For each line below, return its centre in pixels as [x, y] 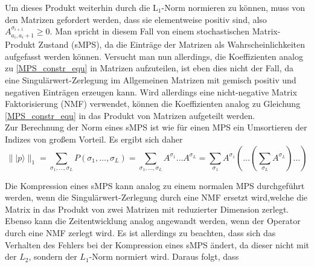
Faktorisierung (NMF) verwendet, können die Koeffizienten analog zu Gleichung [153, 104]
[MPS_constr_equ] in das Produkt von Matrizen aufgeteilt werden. [130, 115]
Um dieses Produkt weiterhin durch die [78, 7]
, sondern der [53, 256]
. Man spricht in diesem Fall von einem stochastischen [149, 31]
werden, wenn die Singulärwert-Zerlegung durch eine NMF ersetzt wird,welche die [156, 197]
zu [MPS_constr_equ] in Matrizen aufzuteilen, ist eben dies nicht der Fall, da [149, 68]
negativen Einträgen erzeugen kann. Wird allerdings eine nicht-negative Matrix [151, 92]
